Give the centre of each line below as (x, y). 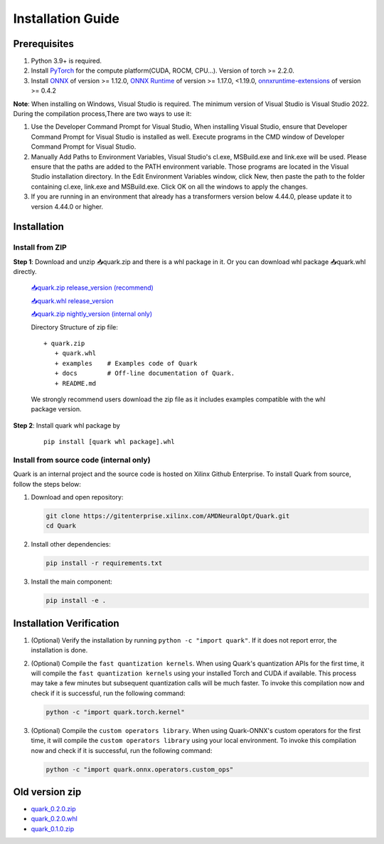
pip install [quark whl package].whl (110, 442)
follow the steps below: (47, 484)
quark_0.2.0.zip (53, 809)
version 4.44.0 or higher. (67, 206)
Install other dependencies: (71, 544)
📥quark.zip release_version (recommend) (92, 288)
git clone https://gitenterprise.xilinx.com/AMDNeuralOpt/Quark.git (168, 516)
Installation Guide (66, 19)
